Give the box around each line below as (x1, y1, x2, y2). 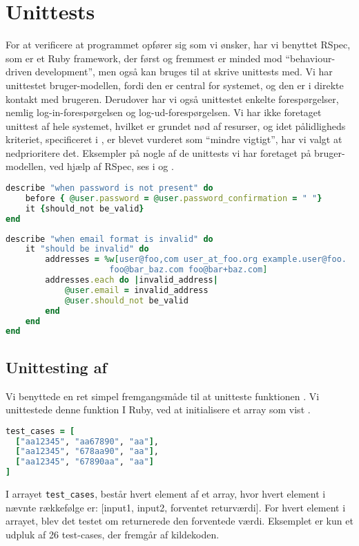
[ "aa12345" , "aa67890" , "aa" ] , (15, 436, 159, 446)
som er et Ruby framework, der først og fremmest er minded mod (6, 50, 282, 65)
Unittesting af (6, 356, 107, 377)
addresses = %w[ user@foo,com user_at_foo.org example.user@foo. (45, 254, 347, 265)
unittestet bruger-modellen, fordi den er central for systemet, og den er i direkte (6, 77, 344, 92)
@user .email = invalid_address (64, 285, 208, 295)
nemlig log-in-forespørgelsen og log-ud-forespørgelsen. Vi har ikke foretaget (6, 105, 322, 120)
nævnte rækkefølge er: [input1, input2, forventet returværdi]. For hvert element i (6, 500, 346, 514)
